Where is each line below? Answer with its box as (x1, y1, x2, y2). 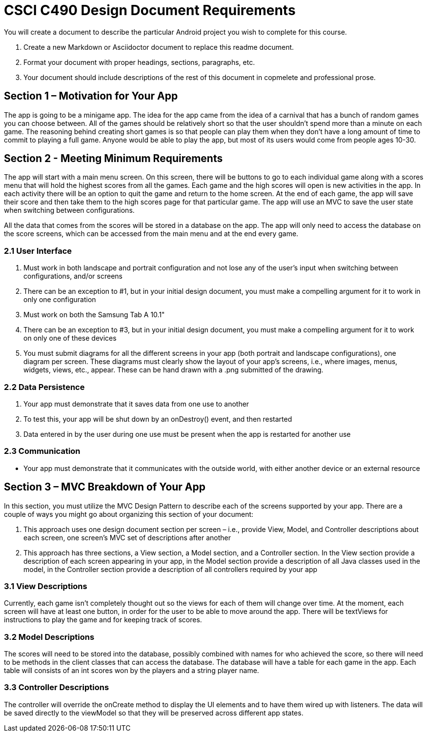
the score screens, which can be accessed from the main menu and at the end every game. (4, 229, 299, 238)
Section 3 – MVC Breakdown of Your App (4, 481, 206, 493)
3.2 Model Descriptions (4, 632, 95, 642)
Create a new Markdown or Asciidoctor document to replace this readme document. (23, 42, 294, 51)
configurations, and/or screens (23, 272, 122, 281)
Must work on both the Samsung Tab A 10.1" (23, 310, 165, 319)
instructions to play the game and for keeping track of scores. (4, 615, 202, 624)
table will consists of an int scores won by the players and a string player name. (4, 666, 259, 675)
